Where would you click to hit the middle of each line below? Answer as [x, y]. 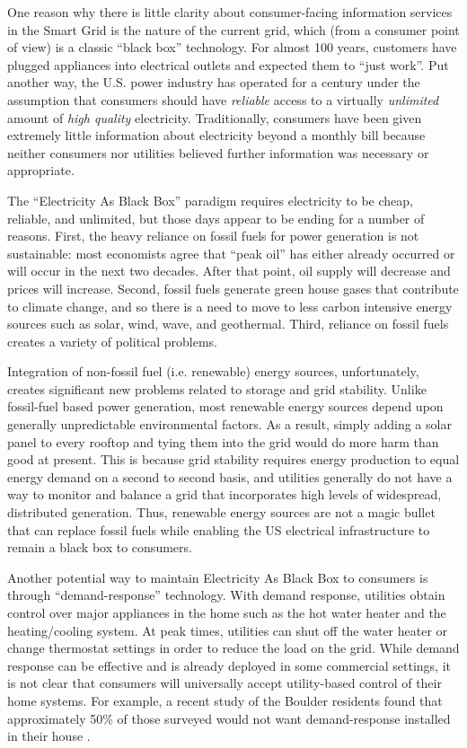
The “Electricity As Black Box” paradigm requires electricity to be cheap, [210, 200]
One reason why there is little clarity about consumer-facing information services [230, 12]
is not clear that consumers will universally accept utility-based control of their [225, 683]
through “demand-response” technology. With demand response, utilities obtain [226, 595]
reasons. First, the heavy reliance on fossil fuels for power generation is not [213, 236]
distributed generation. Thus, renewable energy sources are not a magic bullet [221, 512]
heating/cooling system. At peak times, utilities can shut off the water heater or [228, 630]
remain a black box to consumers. [100, 547]
